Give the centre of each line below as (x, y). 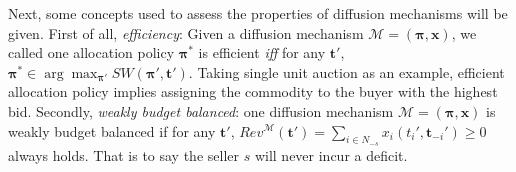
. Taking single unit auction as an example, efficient (346, 71)
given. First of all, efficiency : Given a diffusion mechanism (186, 32)
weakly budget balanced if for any (112, 130)
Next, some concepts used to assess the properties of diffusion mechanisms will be (258, 13)
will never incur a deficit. (331, 154)
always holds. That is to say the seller (123, 154)
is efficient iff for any (262, 52)
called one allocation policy (91, 52)
